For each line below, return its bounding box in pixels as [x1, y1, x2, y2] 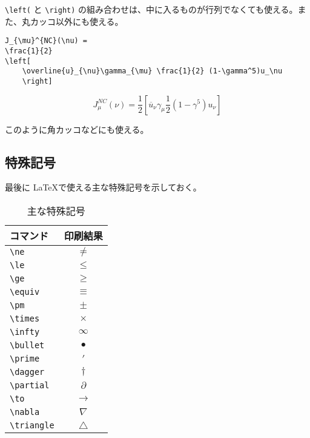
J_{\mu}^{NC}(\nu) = [5, 36, 88, 45]
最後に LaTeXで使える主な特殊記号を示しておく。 [5, 181, 202, 194]
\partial [10, 380, 50, 390]
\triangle [10, 420, 54, 430]
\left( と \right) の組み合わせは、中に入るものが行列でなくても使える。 [5, 3, 298, 15]
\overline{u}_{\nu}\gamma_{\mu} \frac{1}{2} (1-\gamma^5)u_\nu [22, 67, 283, 76]
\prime [10, 353, 40, 363]
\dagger [10, 366, 45, 377]
